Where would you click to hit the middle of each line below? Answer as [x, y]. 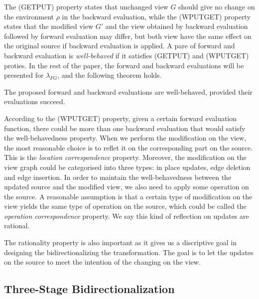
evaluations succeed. [35, 101]
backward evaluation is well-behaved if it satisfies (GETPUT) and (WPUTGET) [127, 55]
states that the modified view [49, 26]
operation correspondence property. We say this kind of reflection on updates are [127, 216]
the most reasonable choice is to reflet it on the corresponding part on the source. [129, 147]
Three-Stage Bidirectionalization [89, 289]
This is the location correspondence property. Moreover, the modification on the [125, 157]
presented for [24, 75]
